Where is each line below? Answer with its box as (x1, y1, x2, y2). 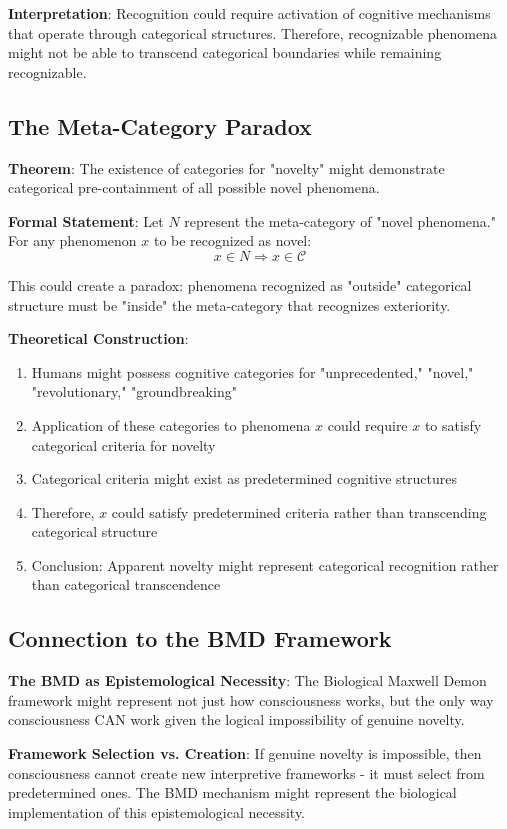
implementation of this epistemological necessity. (8, 801, 306, 822)
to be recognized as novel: (153, 230, 312, 251)
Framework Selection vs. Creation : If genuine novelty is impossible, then (8, 743, 482, 764)
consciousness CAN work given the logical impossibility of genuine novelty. (8, 709, 465, 730)
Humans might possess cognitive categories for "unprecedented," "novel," (31, 361, 474, 382)
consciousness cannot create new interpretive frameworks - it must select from (8, 762, 485, 783)
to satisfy (424, 414, 482, 435)
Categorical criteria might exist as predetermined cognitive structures (31, 468, 458, 489)
